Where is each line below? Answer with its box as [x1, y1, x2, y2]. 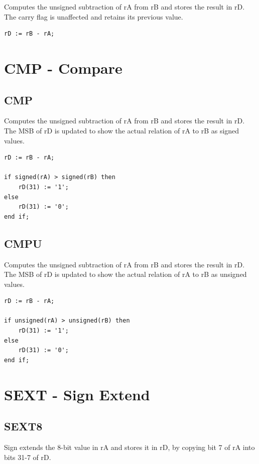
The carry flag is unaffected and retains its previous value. [4, 11, 183, 22]
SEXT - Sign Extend [4, 384, 150, 404]
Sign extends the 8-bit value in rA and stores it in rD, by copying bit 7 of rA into [4, 442, 255, 452]
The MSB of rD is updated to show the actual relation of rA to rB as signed [4, 125, 239, 135]
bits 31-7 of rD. [4, 451, 51, 462]
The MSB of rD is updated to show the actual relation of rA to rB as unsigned [4, 269, 247, 279]
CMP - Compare [4, 57, 122, 78]
